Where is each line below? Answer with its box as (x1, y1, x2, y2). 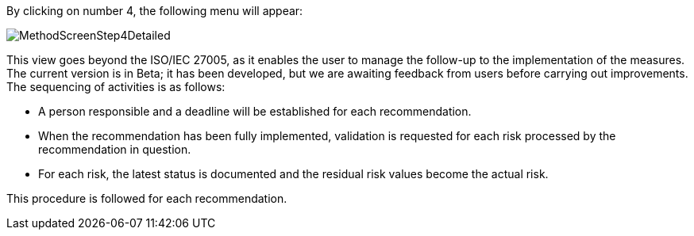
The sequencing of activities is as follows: (6, 80, 226, 93)
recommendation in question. (38, 143, 191, 156)
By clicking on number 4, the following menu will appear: (6, 4, 303, 17)
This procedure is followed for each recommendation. (6, 192, 287, 205)
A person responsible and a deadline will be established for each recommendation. (38, 105, 472, 118)
